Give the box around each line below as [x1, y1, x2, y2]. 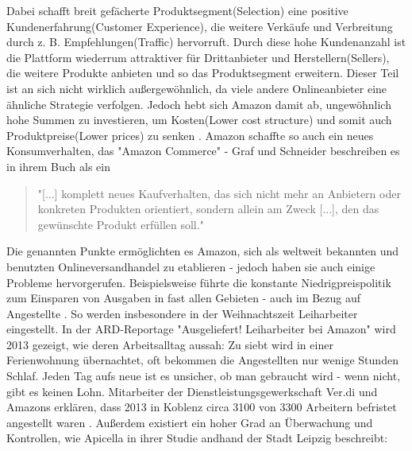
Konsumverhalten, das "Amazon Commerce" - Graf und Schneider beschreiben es [6, 142, 400, 159]
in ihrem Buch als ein [6, 157, 110, 174]
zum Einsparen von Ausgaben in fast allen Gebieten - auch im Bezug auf [6, 290, 361, 306]
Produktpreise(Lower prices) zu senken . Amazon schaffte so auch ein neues [6, 126, 374, 143]
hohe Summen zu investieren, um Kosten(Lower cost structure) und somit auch [6, 111, 392, 128]
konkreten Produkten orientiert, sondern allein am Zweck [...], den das [37, 200, 379, 217]
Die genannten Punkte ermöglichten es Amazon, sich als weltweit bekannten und [6, 243, 399, 259]
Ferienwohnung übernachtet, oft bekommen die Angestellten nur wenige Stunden [6, 352, 399, 368]
